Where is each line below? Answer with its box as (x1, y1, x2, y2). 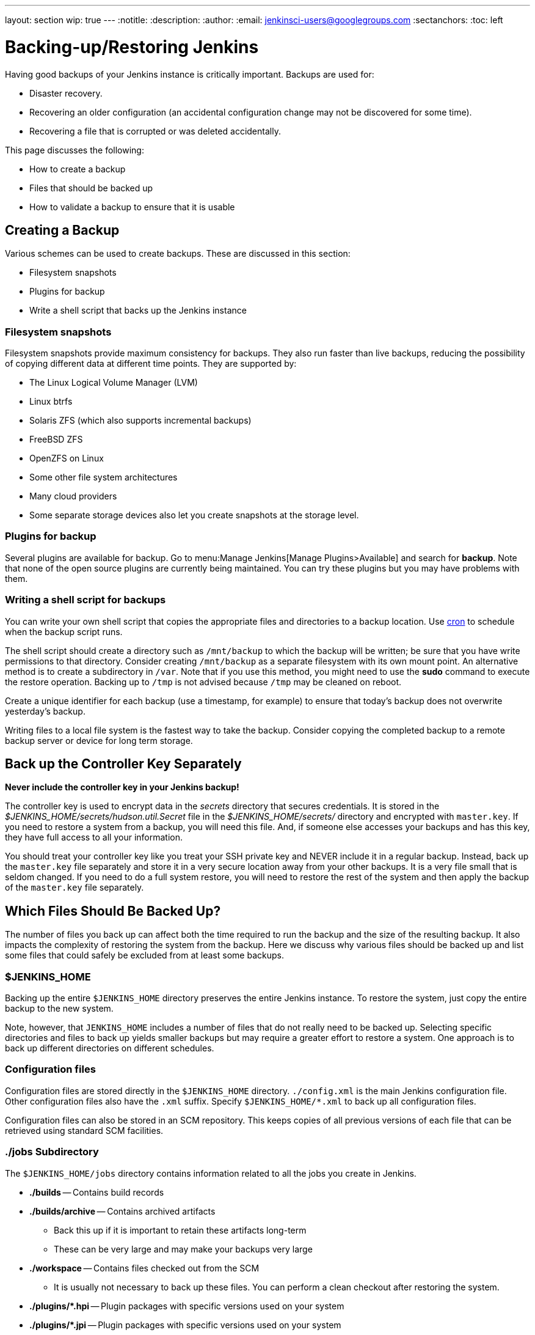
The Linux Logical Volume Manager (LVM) (29, 377, 198, 388)
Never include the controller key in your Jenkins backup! (5, 782, 239, 793)
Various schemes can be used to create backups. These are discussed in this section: (5, 248, 351, 259)
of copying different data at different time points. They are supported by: (5, 358, 297, 369)
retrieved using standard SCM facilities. (5, 1125, 164, 1136)
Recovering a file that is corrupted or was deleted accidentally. (29, 125, 281, 136)
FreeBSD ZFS (29, 434, 83, 445)
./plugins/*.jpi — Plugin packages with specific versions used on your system (29, 1319, 341, 1330)
